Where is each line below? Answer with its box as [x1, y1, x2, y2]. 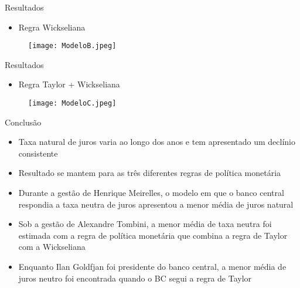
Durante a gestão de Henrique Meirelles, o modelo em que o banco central [18, 187, 284, 199]
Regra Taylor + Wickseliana [18, 78, 120, 90]
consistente [18, 147, 58, 159]
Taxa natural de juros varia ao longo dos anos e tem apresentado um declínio [18, 135, 295, 148]
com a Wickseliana [18, 240, 86, 253]
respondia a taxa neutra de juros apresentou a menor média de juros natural [18, 198, 294, 210]
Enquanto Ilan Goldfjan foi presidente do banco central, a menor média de [18, 260, 287, 273]
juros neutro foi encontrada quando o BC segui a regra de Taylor [18, 272, 252, 284]
